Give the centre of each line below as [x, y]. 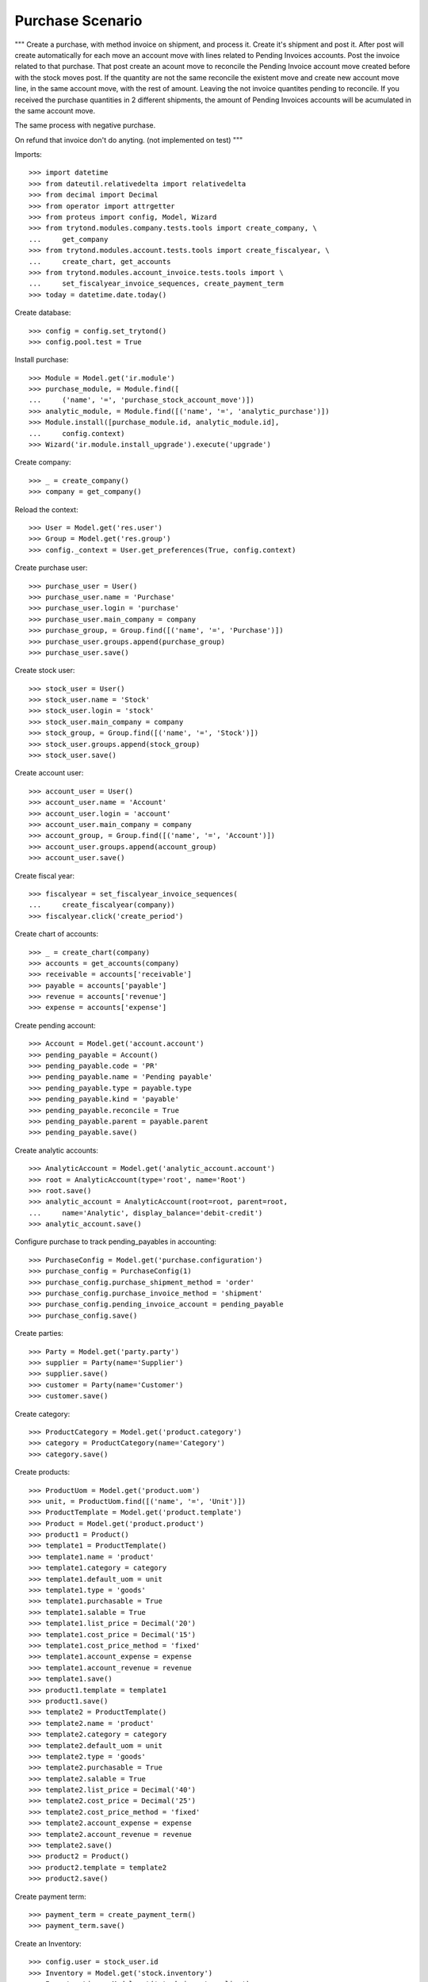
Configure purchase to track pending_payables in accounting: [116, 1242]
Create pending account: [55, 1025]
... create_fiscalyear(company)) [102, 905]
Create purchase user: [51, 568]
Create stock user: [45, 671]
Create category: [42, 1414]
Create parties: [39, 1333]
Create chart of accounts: [57, 934]
